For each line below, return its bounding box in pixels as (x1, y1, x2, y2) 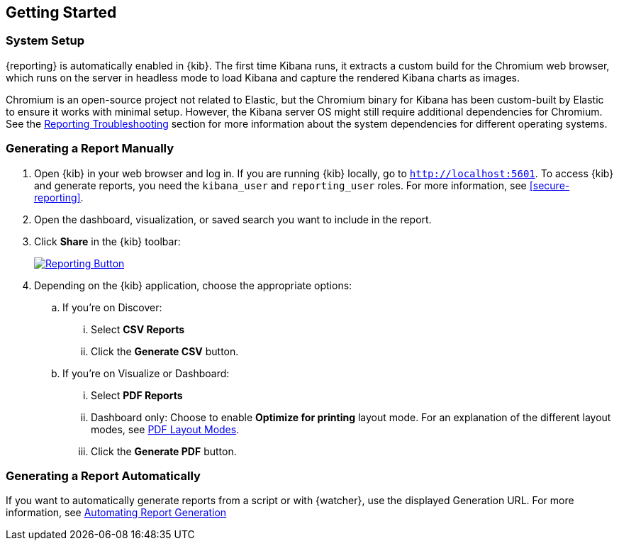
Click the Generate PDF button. (91, 445, 237, 457)
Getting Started (6, 4, 117, 21)
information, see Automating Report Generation (6, 506, 227, 519)
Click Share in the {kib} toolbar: (34, 235, 181, 247)
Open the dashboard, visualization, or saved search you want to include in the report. (34, 213, 432, 225)
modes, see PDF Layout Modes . (91, 423, 240, 435)
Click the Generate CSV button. (91, 345, 239, 357)
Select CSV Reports (91, 323, 185, 335)
